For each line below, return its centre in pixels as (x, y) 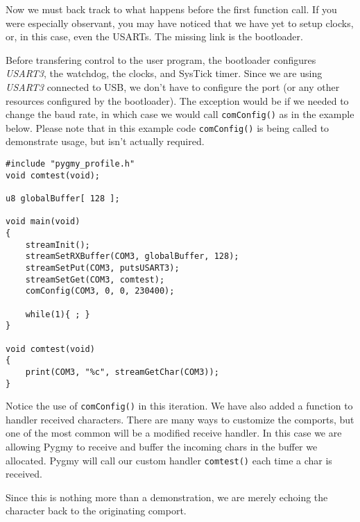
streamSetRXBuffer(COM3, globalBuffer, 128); (132, 256)
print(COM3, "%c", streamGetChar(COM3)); (122, 372)
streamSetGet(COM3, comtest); (95, 279)
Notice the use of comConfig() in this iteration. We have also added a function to (179, 406)
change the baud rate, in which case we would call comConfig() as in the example (180, 114)
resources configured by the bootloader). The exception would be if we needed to (177, 100)
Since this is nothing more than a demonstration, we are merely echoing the (167, 497)
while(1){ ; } (58, 314)
